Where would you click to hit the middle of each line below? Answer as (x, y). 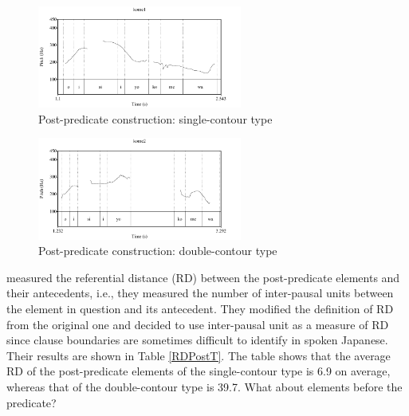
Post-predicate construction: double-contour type (158, 251)
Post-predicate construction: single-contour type (155, 118)
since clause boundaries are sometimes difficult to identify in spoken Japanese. (197, 340)
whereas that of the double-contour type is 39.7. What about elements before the (204, 386)
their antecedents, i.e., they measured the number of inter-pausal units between (200, 293)
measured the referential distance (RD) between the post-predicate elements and (203, 277)
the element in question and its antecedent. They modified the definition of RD (200, 308)
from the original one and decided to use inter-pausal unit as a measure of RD (198, 324)
